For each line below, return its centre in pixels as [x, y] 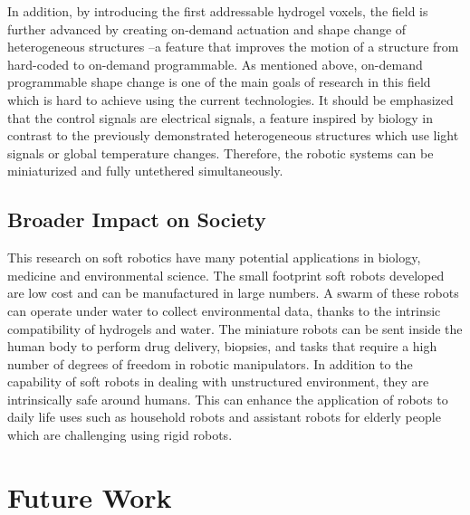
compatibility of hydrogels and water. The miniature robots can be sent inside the [235, 328]
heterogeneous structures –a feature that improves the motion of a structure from [233, 47]
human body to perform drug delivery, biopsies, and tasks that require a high [222, 346]
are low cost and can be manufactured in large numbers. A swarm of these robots [233, 293]
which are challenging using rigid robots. [120, 435]
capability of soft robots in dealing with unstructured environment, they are [218, 381]
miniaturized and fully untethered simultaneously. [145, 171]
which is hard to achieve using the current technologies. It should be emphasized [230, 99]
